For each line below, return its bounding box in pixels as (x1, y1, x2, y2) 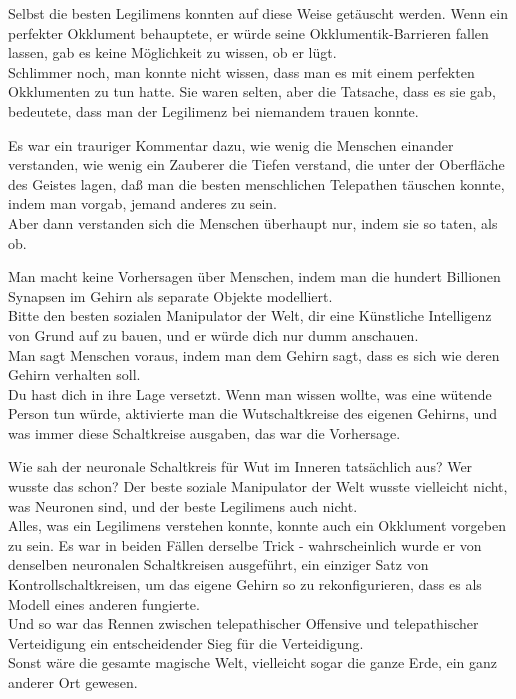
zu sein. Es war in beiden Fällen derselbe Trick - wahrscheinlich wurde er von (8, 534, 482, 555)
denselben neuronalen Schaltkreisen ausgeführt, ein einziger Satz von (8, 554, 429, 575)
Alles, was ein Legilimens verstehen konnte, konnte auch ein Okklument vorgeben (8, 515, 506, 536)
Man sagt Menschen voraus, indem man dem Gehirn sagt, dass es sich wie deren (8, 344, 500, 365)
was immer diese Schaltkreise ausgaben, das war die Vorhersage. (8, 422, 401, 443)
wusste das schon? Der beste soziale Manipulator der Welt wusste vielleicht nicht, (8, 476, 508, 497)
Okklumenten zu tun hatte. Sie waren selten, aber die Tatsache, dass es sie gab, (8, 81, 496, 102)
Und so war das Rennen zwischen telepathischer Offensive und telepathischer (8, 613, 479, 634)
